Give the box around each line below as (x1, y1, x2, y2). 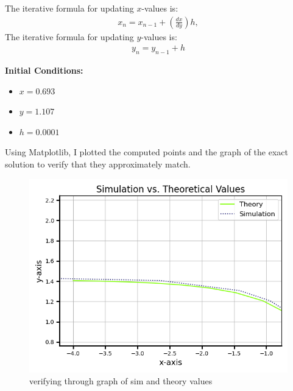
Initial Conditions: (5, 64, 83, 77)
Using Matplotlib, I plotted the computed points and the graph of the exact (5, 146, 288, 158)
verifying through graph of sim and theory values (29, 375, 213, 387)
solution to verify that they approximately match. (5, 158, 191, 171)
